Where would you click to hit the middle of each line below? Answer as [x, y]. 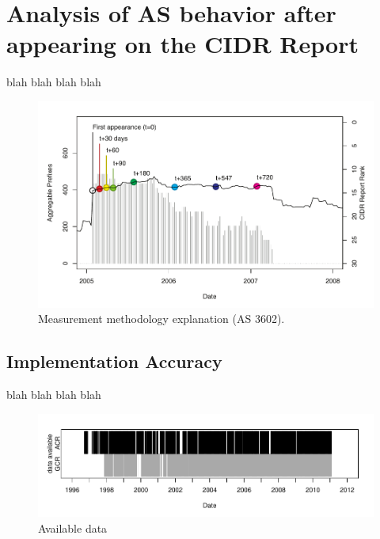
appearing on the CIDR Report [182, 44]
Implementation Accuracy [114, 361]
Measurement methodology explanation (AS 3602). [161, 319]
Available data [73, 528]
